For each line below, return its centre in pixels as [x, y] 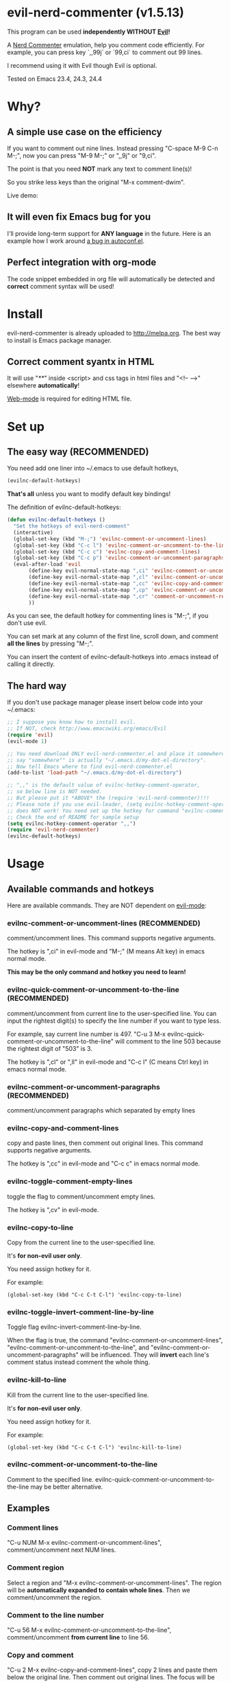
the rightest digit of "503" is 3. [50, 1048]
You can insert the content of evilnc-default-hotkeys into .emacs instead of [113, 657]
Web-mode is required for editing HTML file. [69, 399]
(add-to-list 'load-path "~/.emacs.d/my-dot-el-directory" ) [95, 773]
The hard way [37, 686]
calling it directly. [31, 664]
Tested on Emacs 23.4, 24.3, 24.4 [55, 79]
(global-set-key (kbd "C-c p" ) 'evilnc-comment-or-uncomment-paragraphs [119, 558]
